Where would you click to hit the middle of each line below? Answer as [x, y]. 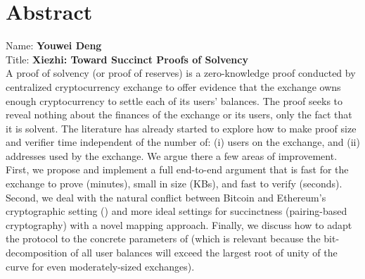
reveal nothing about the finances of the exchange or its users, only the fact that [179, 114]
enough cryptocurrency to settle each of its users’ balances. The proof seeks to [174, 100]
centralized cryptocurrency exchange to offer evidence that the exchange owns [173, 86]
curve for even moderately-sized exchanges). [100, 266]
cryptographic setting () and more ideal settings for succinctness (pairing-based [177, 211]
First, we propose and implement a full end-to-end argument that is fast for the [177, 169]
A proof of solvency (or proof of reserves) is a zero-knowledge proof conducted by [181, 73]
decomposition [37, 253]
